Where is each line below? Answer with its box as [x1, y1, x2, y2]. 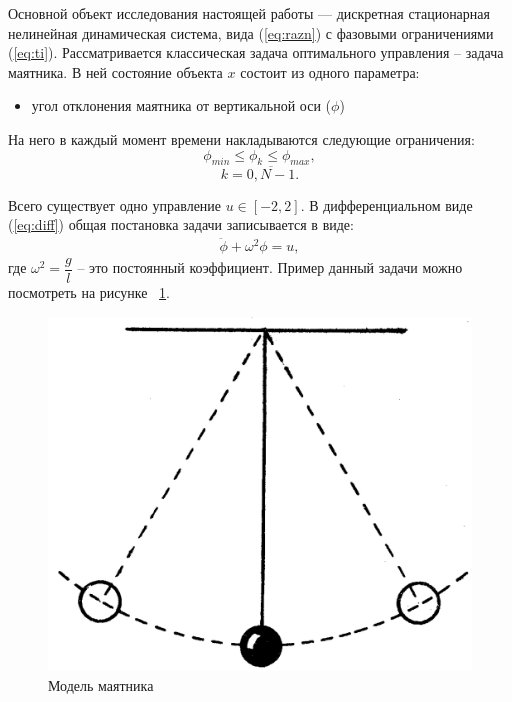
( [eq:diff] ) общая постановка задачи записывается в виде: [8, 214, 354, 235]
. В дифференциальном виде [300, 194, 473, 215]
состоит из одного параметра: [240, 61, 420, 82]
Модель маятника [48, 674, 154, 695]
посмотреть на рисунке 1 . [8, 282, 171, 303]
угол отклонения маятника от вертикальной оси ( [31, 95, 332, 116]
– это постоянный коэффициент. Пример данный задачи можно [77, 257, 463, 278]
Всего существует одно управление [8, 194, 222, 215]
